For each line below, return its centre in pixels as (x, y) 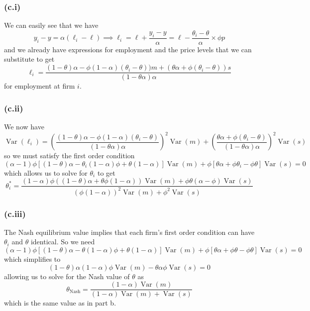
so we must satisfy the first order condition (69, 155)
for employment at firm (40, 86)
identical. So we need (63, 242)
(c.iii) (15, 213)
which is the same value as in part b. (60, 303)
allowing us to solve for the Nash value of (67, 276)
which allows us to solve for (46, 172)
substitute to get (29, 59)
